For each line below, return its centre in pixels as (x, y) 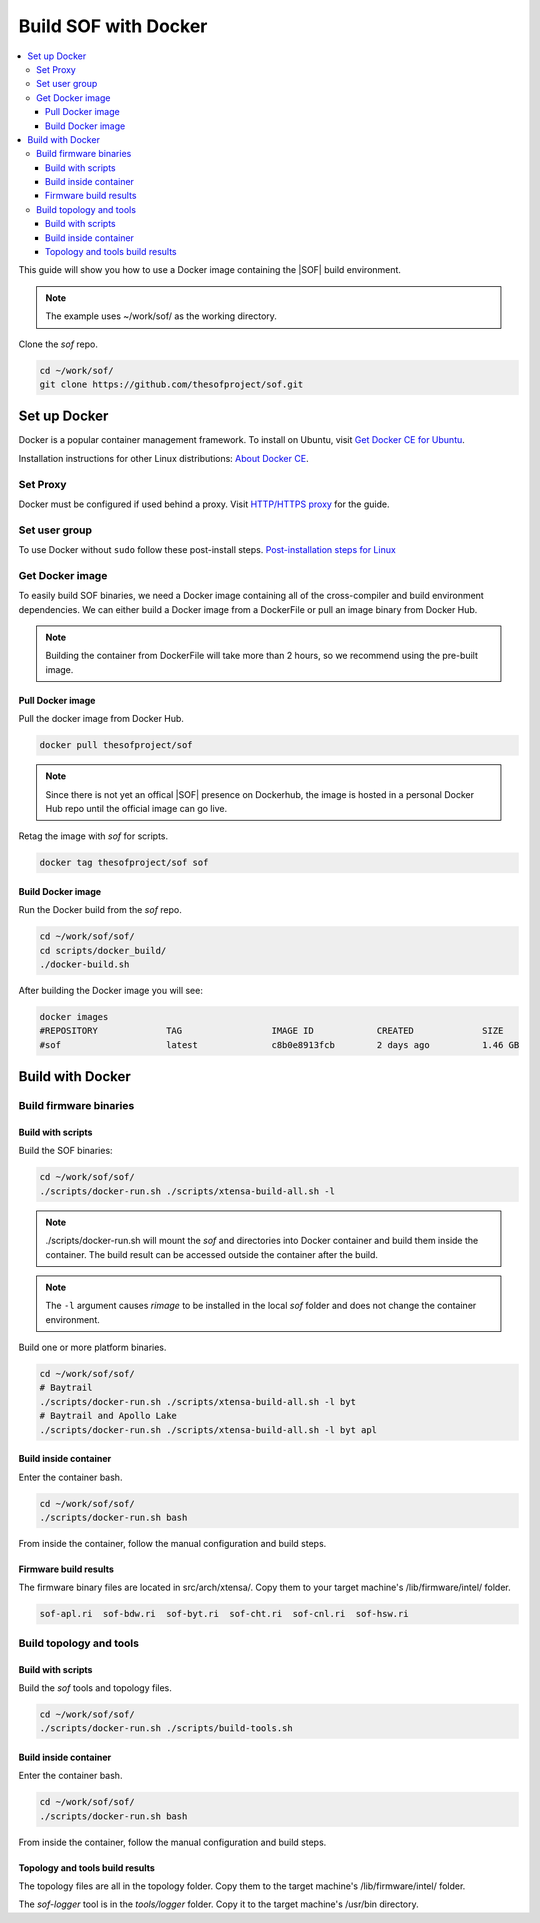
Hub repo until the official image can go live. (136, 808)
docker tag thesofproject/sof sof (124, 863)
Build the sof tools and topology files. (95, 1687)
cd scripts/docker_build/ (103, 950)
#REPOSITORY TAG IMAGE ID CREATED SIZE (271, 1031)
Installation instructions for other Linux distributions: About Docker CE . (163, 458)
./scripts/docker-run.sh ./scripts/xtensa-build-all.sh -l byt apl (208, 1429)
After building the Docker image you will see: (111, 991)
